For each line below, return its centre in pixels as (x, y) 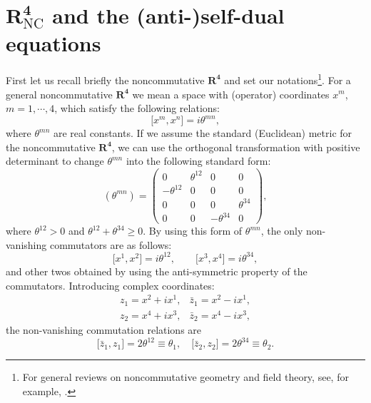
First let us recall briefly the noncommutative (105, 80)
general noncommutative (59, 94)
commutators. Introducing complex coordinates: (110, 285)
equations (54, 43)
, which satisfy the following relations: (137, 108)
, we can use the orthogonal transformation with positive (236, 147)
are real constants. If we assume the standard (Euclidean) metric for (203, 133)
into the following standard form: (198, 161)
